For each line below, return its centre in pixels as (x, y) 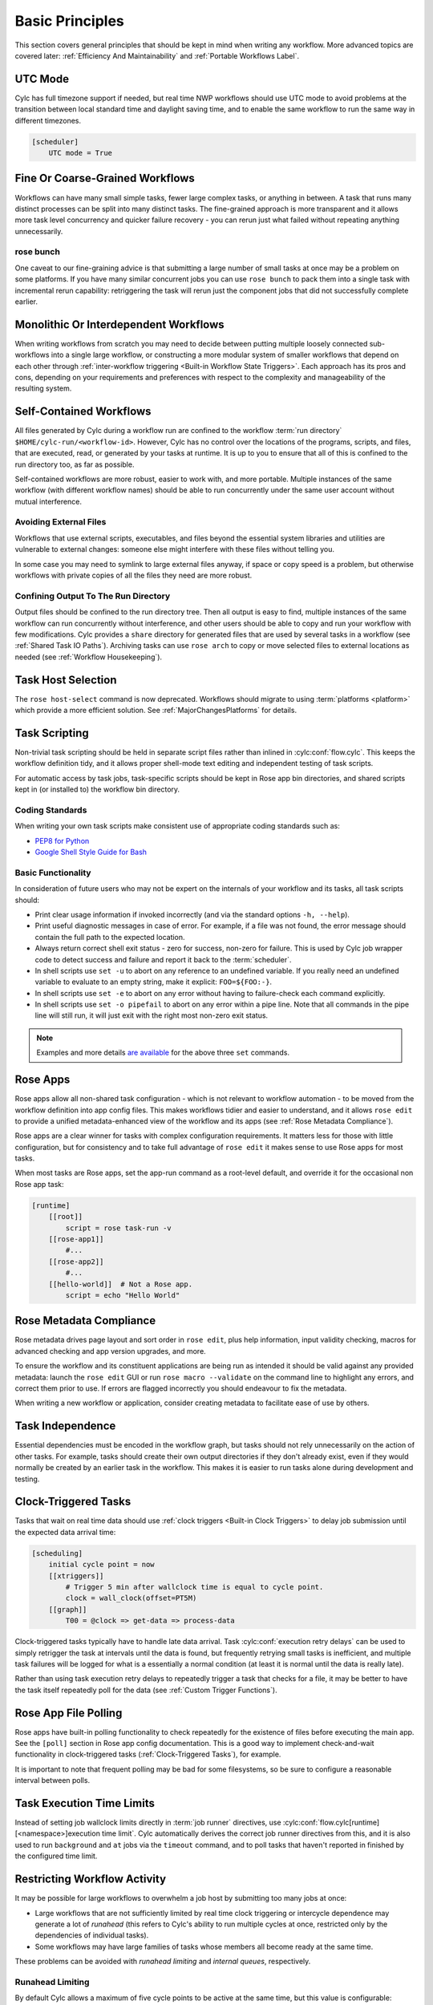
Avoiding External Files (61, 522)
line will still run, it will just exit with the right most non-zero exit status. (152, 1015)
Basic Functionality (53, 873)
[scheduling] (57, 1553)
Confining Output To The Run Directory (93, 596)
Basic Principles (69, 21)
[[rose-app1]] (76, 1239)
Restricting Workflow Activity (91, 1879)
